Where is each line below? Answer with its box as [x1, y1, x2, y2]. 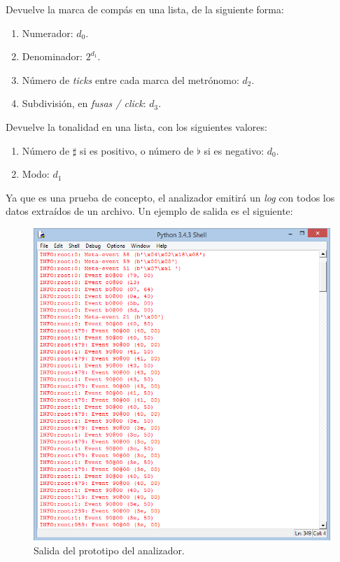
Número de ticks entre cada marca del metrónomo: [22, 72, 239, 87]
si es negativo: [204, 143, 264, 157]
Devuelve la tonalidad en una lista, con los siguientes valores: [6, 119, 267, 134]
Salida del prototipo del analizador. [34, 542, 185, 557]
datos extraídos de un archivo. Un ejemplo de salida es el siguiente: [6, 204, 293, 218]
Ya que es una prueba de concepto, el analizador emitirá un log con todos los [6, 190, 335, 204]
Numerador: [22, 25, 73, 40]
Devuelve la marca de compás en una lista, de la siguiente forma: [6, 2, 284, 16]
